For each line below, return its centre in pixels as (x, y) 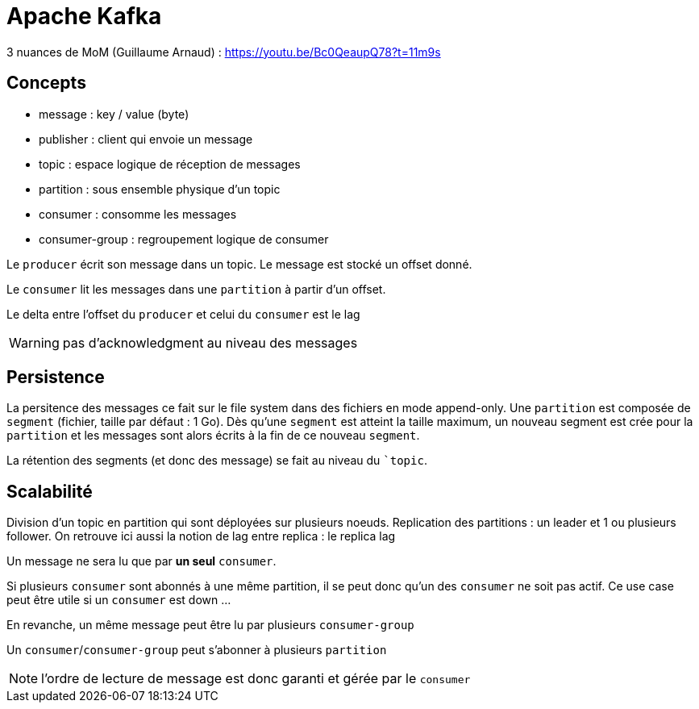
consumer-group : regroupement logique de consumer (184, 239)
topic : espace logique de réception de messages (170, 164)
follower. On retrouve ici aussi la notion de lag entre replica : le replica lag (201, 536)
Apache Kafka (84, 16)
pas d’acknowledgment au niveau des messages (210, 342)
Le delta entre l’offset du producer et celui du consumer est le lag (183, 314)
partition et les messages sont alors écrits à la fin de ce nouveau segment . (213, 436)
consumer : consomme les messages (138, 214)
